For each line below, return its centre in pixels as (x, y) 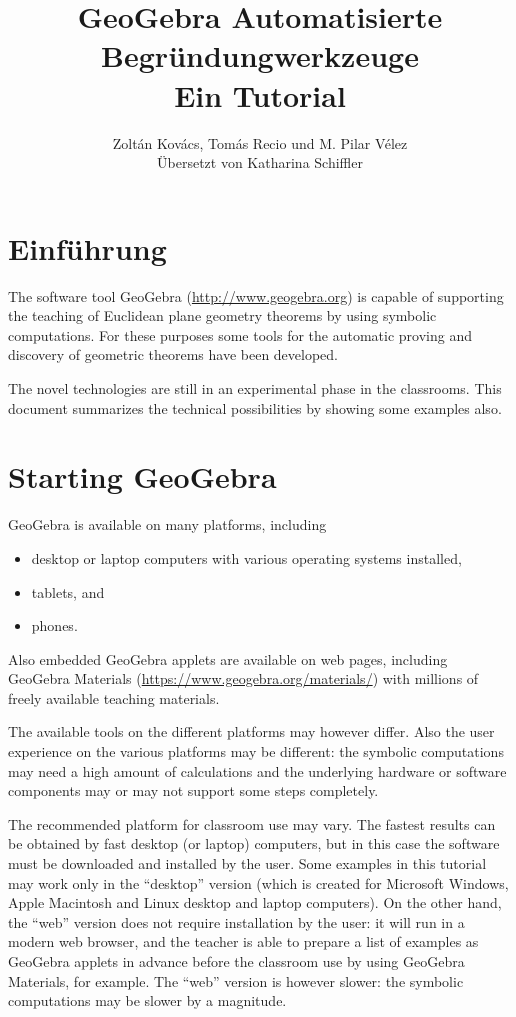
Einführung (87, 247)
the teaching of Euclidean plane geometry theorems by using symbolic (222, 315)
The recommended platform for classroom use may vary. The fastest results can (252, 823)
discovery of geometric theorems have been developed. (173, 354)
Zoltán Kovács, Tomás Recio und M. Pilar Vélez (260, 142)
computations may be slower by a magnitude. (147, 1000)
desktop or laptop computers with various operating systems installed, (246, 557)
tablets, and (68, 591)
